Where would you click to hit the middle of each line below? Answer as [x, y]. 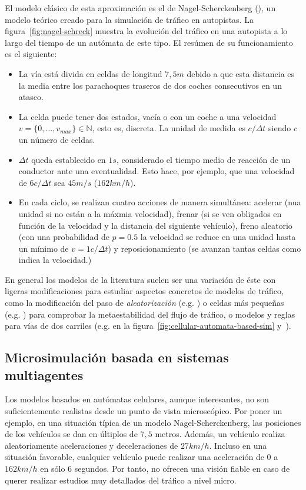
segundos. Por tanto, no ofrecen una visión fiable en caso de [182, 468]
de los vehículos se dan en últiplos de [71, 434]
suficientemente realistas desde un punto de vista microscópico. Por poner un [144, 411]
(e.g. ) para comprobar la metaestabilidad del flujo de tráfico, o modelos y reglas [150, 314]
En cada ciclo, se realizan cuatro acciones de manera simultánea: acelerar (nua [160, 202]
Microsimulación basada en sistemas [117, 357]
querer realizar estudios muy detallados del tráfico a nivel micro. [121, 480]
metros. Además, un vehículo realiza [220, 434]
